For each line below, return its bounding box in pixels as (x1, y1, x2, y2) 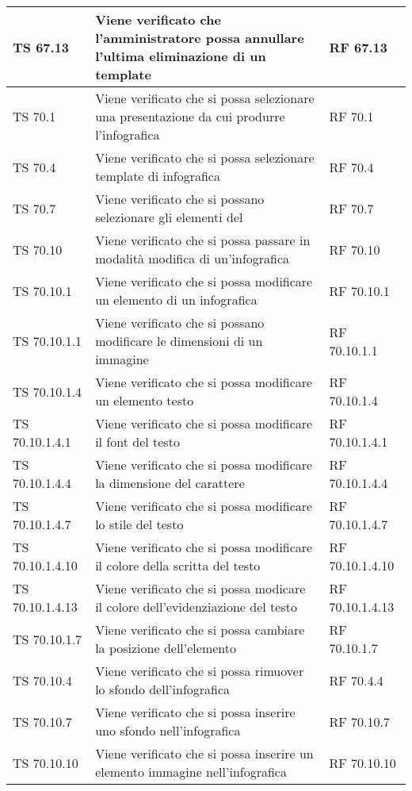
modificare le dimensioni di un (95, 332, 263, 350)
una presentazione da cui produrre (95, 107, 285, 125)
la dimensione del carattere (95, 474, 245, 492)
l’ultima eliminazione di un (95, 47, 266, 65)
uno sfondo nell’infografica (95, 721, 241, 739)
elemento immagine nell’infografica (95, 762, 287, 781)
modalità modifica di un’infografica (95, 249, 290, 267)
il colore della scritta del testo (95, 556, 261, 574)
